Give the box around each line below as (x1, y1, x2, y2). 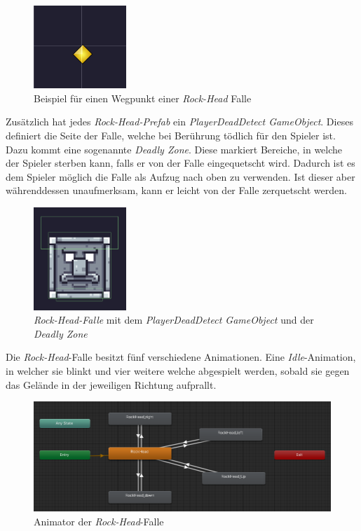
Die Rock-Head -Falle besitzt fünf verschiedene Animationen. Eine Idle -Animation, (6, 350, 356, 364)
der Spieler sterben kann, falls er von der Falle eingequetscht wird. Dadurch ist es (6, 156, 355, 170)
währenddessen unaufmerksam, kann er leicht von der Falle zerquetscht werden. (6, 183, 347, 198)
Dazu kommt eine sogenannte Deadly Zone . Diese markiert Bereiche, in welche (6, 142, 343, 156)
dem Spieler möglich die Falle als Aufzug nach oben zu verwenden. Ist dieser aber (6, 169, 355, 184)
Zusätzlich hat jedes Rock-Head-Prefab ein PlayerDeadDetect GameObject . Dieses (6, 114, 353, 129)
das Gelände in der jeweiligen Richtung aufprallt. (6, 377, 217, 392)
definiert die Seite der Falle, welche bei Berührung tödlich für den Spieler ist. (6, 128, 336, 143)
